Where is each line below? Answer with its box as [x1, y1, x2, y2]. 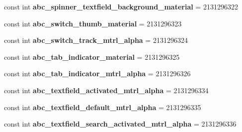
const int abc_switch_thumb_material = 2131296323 [4, 18, 182, 28]
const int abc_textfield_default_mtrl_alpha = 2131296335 [4, 102, 201, 112]
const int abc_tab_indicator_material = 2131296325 [4, 51, 180, 62]
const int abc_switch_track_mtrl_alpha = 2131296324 [4, 35, 188, 45]
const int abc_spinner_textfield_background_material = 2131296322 [4, 1, 238, 11]
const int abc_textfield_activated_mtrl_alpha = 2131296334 [4, 85, 209, 95]
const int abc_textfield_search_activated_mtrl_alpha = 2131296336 [4, 119, 237, 129]
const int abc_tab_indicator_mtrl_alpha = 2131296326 [4, 68, 191, 79]
